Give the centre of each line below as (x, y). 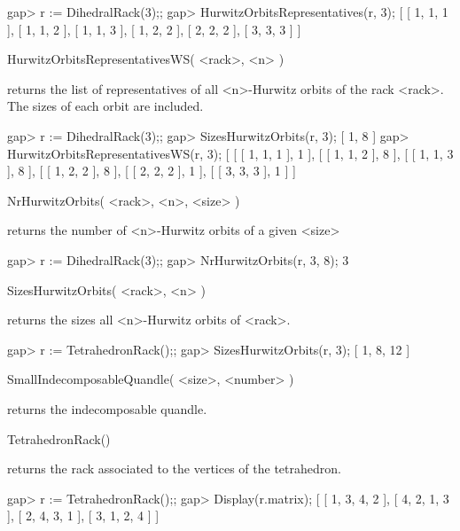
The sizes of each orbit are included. (105, 106)
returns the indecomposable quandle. (107, 408)
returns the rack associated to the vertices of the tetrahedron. (174, 469)
